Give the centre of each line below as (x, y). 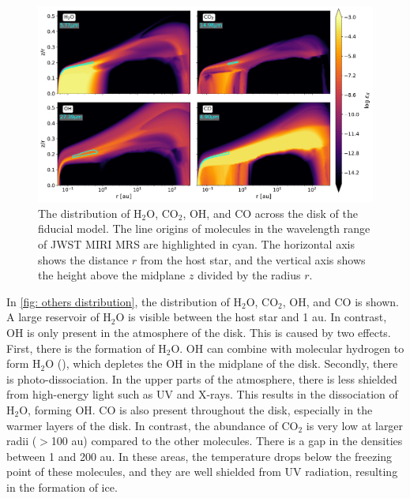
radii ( (22, 441)
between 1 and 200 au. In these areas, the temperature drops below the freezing (199, 456)
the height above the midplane (112, 275)
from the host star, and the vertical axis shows (253, 259)
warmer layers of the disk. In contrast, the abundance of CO (152, 425)
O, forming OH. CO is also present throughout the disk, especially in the (196, 409)
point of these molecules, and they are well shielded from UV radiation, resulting (202, 472)
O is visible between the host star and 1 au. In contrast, (251, 317)
